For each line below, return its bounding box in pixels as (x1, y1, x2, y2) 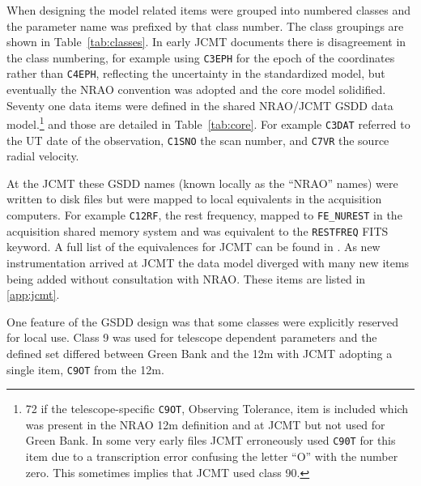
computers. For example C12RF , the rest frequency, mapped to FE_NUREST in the (6, 207, 402, 224)
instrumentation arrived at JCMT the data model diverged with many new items (6, 254, 410, 271)
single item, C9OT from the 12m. (6, 360, 164, 377)
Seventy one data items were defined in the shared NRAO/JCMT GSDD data (6, 96, 393, 113)
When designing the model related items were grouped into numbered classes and (6, 2, 411, 18)
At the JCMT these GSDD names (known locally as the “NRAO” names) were (6, 174, 398, 191)
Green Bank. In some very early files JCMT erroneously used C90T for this (25, 432, 396, 449)
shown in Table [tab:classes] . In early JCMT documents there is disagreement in (6, 33, 406, 50)
